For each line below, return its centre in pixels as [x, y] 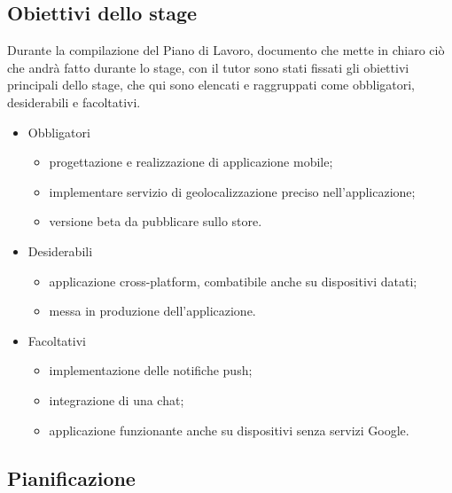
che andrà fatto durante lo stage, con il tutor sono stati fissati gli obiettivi [208, 67]
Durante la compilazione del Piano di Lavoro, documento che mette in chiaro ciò [226, 50]
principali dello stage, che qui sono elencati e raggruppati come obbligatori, [211, 85]
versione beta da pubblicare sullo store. [156, 221]
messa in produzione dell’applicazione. [152, 311]
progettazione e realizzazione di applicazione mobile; [191, 162]
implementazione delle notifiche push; [151, 370]
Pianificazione [71, 477]
